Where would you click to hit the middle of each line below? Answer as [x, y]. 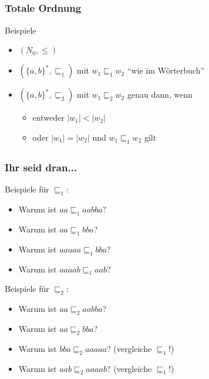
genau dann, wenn [160, 94]
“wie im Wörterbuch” [166, 70]
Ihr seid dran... [41, 167]
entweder [48, 117]
